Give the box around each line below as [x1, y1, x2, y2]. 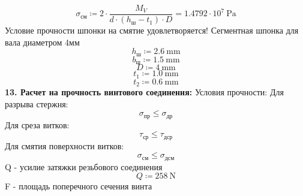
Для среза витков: [5, 118, 70, 131]
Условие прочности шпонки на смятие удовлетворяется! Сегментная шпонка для [5, 24, 299, 37]
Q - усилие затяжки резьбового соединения [5, 160, 163, 173]
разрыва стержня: [5, 97, 68, 110]
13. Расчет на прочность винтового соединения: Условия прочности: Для [5, 86, 284, 98]
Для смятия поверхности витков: [5, 139, 124, 152]
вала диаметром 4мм [5, 35, 80, 48]
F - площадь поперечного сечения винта [5, 180, 152, 192]
